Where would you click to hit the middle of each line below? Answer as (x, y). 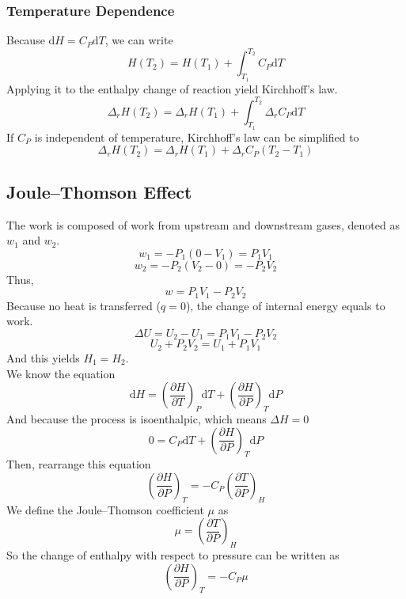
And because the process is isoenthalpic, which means (137, 418)
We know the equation (61, 373)
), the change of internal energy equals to (285, 305)
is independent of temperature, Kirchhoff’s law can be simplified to (197, 136)
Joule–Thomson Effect (99, 191)
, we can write (139, 40)
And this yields (43, 357)
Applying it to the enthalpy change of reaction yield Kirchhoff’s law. (172, 88)
